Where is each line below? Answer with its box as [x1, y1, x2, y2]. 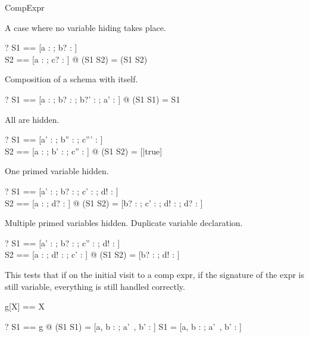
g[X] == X [5, 300, 45, 313]
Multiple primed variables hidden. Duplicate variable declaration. [5, 217, 243, 229]
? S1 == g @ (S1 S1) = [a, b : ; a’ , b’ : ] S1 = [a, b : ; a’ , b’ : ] [5, 320, 242, 332]
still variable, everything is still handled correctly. [5, 280, 185, 292]
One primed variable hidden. [5, 165, 109, 177]
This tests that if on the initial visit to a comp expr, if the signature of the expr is [5, 268, 305, 280]
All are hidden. [5, 113, 60, 125]
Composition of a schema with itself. [5, 73, 138, 85]
